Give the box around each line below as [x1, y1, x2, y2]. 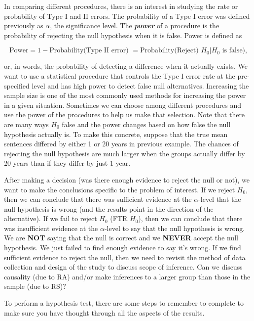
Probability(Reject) [140, 47, 199, 54]
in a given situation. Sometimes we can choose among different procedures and [4, 99, 242, 110]
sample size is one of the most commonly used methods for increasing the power [4, 90, 246, 100]
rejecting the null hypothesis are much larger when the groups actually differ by [4, 148, 245, 158]
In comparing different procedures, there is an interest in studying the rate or [4, 1, 238, 11]
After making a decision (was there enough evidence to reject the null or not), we [4, 174, 250, 184]
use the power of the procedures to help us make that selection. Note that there [4, 109, 245, 120]
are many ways [4, 119, 49, 129]
